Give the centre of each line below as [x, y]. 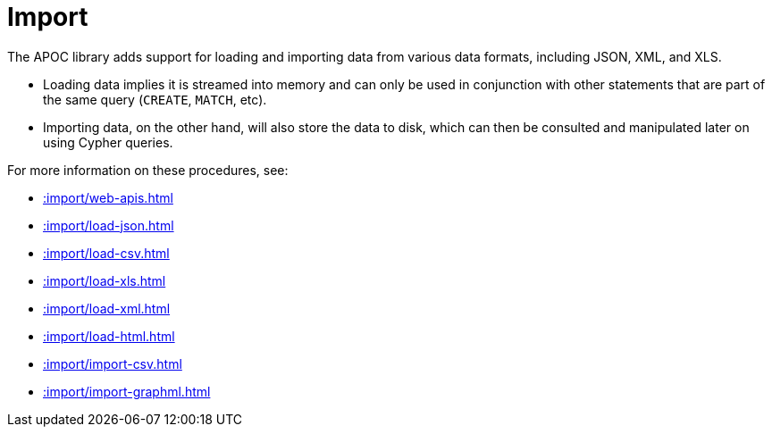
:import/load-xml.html [107, 308]
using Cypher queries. [108, 142]
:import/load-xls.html [105, 280]
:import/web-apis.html [108, 197]
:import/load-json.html [109, 225]
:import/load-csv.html [106, 253]
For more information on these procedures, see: [148, 170]
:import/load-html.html [109, 336]
